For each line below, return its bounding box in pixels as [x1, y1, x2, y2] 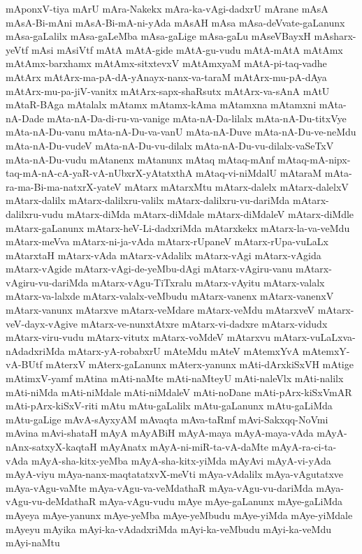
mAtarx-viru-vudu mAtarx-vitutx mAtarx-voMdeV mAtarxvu [6, 330, 271, 344]
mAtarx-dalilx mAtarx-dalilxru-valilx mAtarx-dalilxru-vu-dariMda [6, 193, 290, 207]
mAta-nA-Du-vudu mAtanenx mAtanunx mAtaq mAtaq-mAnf [6, 152, 275, 166]
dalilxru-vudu [6, 206, 64, 221]
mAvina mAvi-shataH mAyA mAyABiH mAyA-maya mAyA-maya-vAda [6, 425, 314, 440]
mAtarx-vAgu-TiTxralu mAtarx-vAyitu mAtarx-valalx [92, 275, 325, 289]
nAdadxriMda [6, 343, 65, 358]
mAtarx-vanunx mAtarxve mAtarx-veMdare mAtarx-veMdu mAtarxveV [6, 302, 315, 317]
